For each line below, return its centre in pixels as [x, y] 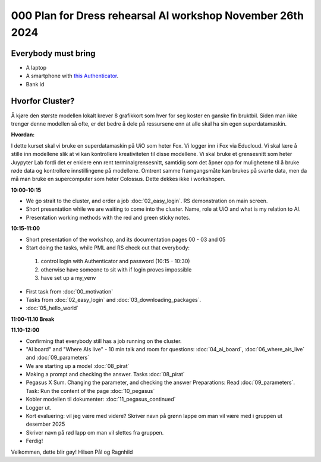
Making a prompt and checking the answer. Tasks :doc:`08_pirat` [106, 374]
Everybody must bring [53, 53]
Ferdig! [34, 441]
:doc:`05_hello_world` [52, 308]
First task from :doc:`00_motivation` [70, 291]
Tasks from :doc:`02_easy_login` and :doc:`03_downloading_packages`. [114, 299]
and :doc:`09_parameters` [57, 358]
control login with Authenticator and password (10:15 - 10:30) [115, 261]
